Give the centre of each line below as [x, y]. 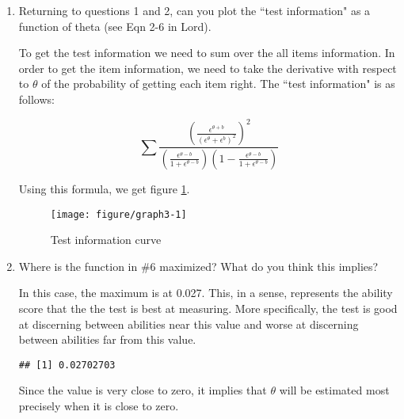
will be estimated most [334, 390]
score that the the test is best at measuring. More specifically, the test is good [208, 308]
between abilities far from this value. [107, 339]
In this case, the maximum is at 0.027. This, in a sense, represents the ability [206, 293]
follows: [36, 99]
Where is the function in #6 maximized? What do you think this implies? [198, 266]
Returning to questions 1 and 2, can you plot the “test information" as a [194, 10]
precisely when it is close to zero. [99, 406]
